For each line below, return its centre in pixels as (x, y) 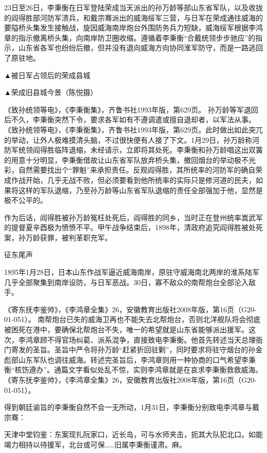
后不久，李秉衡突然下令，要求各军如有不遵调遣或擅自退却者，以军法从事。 (130, 119)
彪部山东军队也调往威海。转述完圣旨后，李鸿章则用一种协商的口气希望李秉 (130, 359)
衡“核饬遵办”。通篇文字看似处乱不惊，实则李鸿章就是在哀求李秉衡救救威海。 (133, 370)
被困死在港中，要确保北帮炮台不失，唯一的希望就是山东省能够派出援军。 (126, 329)
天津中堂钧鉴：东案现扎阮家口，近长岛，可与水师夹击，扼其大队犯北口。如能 (133, 434)
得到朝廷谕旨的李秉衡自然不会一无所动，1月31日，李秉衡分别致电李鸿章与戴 (132, 407)
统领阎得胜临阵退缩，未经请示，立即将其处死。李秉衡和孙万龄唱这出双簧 (140, 150)
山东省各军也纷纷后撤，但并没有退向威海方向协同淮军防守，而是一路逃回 (140, 48)
